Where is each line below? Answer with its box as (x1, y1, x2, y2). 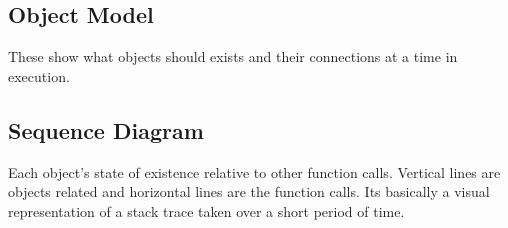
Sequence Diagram (8, 114, 204, 145)
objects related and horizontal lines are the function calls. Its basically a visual (8, 181, 490, 202)
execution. (8, 65, 70, 86)
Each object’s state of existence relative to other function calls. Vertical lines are (8, 161, 501, 182)
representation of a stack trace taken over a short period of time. (8, 200, 405, 221)
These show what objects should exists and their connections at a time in (8, 46, 458, 67)
